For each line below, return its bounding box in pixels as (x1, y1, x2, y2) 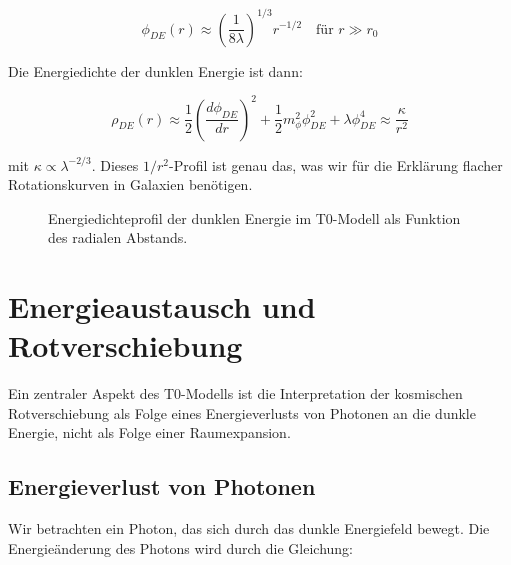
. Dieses (91, 154, 139, 175)
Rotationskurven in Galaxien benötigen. (8, 174, 253, 195)
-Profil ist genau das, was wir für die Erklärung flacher (169, 154, 503, 175)
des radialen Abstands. (48, 227, 188, 248)
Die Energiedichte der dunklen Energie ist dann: (8, 60, 303, 81)
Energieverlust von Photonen (8, 471, 316, 502)
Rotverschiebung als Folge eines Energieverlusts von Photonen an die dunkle (8, 402, 476, 423)
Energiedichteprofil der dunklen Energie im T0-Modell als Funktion (48, 207, 461, 228)
